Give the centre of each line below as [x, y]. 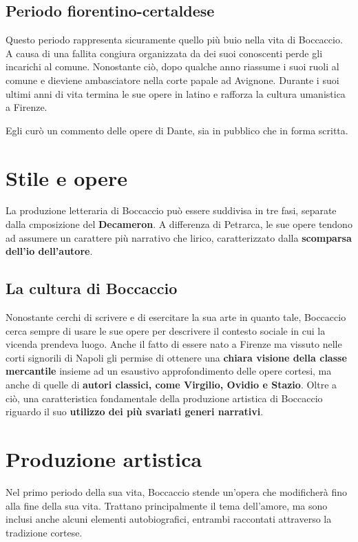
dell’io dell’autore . [49, 251]
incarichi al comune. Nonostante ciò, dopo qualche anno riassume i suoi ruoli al [172, 66]
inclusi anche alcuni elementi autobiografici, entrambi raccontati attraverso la [169, 519]
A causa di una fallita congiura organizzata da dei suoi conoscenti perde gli [164, 53]
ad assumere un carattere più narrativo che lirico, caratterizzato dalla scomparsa [179, 237]
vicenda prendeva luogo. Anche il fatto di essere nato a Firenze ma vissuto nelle [174, 344]
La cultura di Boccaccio [92, 288]
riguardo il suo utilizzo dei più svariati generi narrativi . [135, 411]
